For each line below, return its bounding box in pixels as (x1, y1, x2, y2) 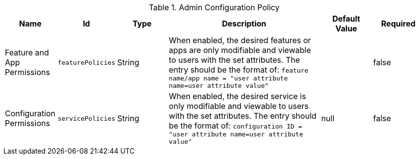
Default (332, 14, 360, 24)
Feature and (5, 48, 49, 57)
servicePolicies (57, 114, 116, 122)
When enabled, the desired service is (169, 91, 306, 101)
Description (222, 19, 267, 28)
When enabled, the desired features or (169, 35, 311, 45)
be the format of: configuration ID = (169, 121, 302, 131)
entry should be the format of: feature (169, 65, 309, 75)
